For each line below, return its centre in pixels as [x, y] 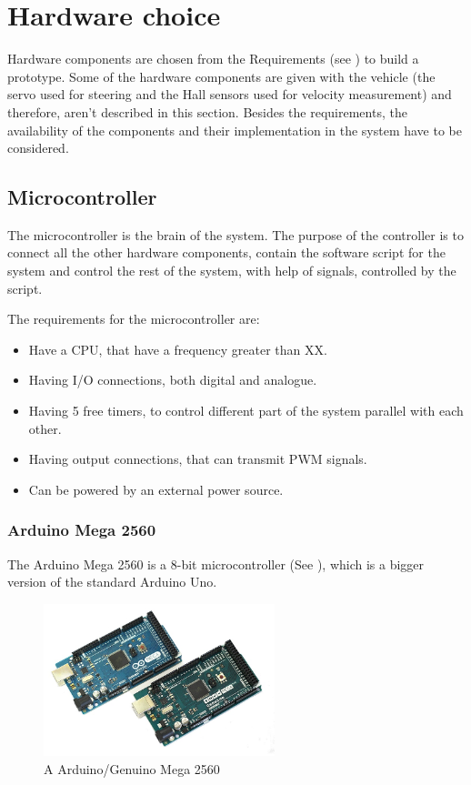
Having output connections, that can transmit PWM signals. [198, 459]
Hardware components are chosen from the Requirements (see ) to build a [213, 59]
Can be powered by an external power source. [156, 489]
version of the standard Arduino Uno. [112, 582]
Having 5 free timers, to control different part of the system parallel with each [246, 411]
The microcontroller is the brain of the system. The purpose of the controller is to [235, 234]
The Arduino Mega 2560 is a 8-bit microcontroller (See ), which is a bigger [216, 564]
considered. [38, 148]
